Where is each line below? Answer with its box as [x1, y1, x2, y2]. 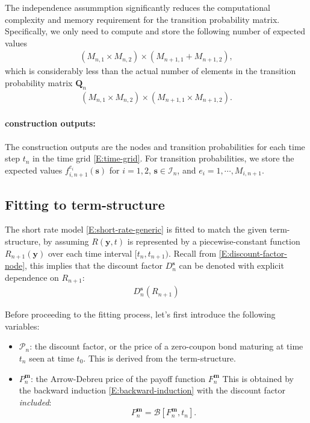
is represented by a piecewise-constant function [127, 235, 300, 248]
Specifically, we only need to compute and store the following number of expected [5, 25, 306, 37]
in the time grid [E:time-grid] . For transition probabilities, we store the [33, 152, 294, 164]
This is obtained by [222, 372, 294, 384]
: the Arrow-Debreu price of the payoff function [30, 372, 206, 384]
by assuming [43, 235, 89, 248]
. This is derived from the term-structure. [83, 351, 236, 364]
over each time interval [48, 246, 132, 259]
